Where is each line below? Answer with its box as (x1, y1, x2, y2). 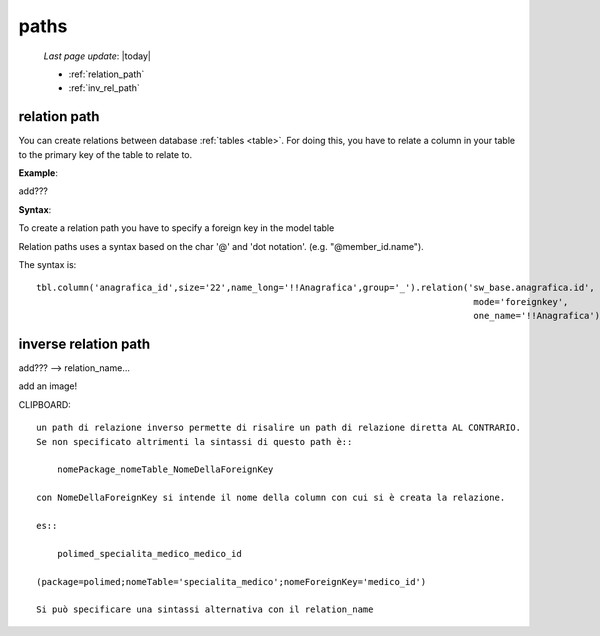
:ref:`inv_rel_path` (68, 82, 140, 94)
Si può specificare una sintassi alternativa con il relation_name (36, 604, 374, 615)
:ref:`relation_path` (68, 68, 145, 80)
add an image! (18, 380, 78, 392)
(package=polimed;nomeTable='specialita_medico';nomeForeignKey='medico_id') (36, 576, 427, 587)
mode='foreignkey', (473, 296, 569, 307)
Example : (18, 167, 59, 179)
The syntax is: (18, 258, 77, 270)
